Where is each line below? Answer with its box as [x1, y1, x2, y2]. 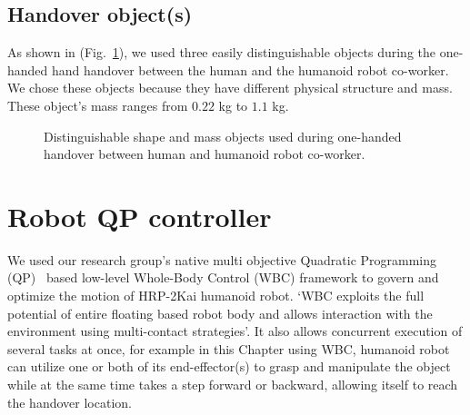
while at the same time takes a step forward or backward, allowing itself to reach [7, 375, 458, 394]
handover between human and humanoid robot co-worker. [44, 144, 365, 163]
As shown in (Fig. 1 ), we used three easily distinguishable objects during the [7, 43, 435, 62]
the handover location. [7, 392, 132, 411]
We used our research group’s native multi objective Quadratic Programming [7, 250, 437, 269]
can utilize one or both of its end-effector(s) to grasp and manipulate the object [7, 357, 451, 376]
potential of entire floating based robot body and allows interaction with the [7, 303, 433, 322]
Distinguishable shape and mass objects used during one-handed [44, 126, 402, 145]
